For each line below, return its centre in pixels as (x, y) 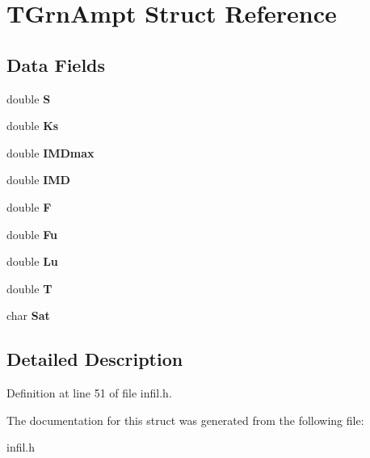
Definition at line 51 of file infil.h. (89, 393)
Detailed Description (95, 359)
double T (29, 288)
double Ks (33, 126)
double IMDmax (50, 152)
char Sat (28, 315)
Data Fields (56, 64)
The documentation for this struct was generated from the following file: (185, 420)
